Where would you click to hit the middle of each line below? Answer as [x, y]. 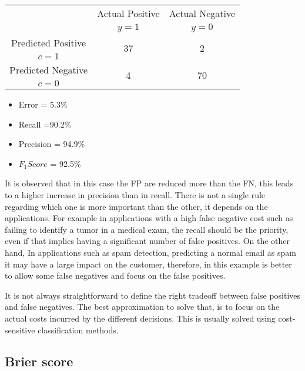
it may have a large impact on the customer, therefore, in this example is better [148, 264]
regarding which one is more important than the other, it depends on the [136, 206]
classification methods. [78, 330]
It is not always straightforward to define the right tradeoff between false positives [153, 295]
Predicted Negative [49, 70]
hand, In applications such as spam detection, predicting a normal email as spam [150, 252]
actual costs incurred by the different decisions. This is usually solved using [140, 318]
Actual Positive [128, 13]
